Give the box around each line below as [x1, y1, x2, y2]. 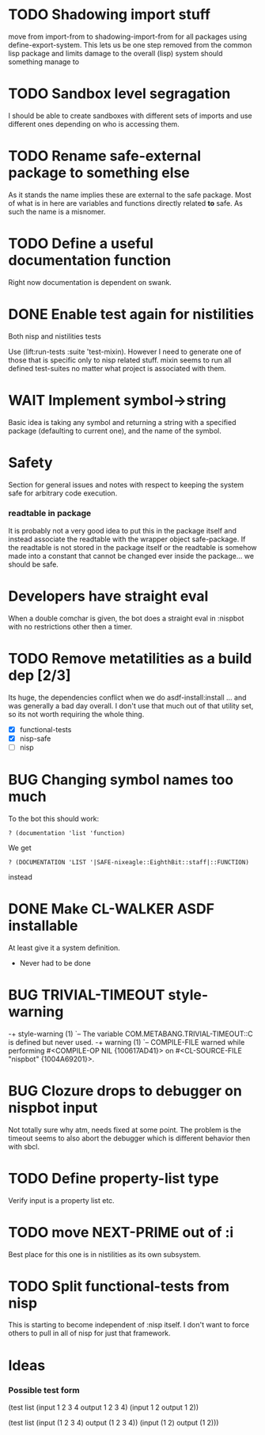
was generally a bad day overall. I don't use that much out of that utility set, [8, 700, 254, 710]
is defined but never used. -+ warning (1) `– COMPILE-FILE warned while [8, 1037, 245, 1046]
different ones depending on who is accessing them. [8, 119, 180, 128]
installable [8, 917, 78, 935]
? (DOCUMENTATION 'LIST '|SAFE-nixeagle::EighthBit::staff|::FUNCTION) [8, 858, 249, 866]
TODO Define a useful [8, 235, 154, 252]
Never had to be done [19, 958, 91, 967]
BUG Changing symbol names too [8, 771, 234, 789]
